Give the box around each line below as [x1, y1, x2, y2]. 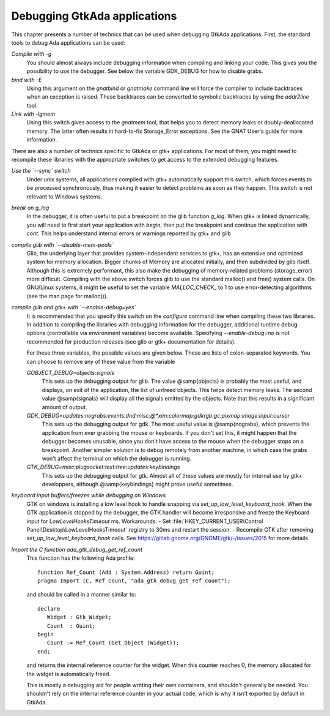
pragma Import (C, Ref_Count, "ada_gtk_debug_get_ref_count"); [37, 577, 231, 584]
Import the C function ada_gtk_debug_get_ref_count [11, 546, 143, 553]
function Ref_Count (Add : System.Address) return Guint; [37, 568, 215, 576]
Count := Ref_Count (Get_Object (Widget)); [46, 639, 180, 646]
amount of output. [42, 403, 87, 410]
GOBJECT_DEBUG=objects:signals [26, 369, 115, 376]
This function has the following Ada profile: [26, 554, 135, 562]
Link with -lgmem [11, 110, 55, 118]
